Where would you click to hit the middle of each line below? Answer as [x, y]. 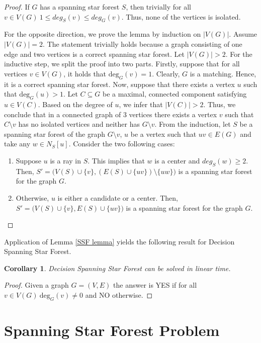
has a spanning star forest [80, 7]
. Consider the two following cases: [122, 144]
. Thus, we [220, 104]
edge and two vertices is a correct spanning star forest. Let [94, 54]
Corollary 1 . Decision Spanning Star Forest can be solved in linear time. [117, 268]
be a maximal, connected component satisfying [175, 94]
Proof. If [17, 7]
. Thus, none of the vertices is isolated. [181, 16]
